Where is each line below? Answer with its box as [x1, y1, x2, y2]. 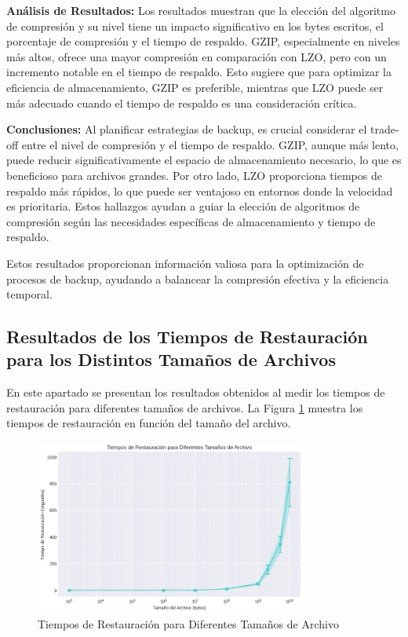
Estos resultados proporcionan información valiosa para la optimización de [6, 254, 364, 271]
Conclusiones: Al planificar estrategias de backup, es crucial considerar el [6, 121, 367, 137]
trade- [370, 121, 399, 137]
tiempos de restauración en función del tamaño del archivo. [6, 415, 291, 431]
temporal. [6, 286, 53, 302]
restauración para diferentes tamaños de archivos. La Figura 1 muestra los [6, 399, 363, 416]
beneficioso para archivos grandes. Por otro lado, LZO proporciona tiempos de [6, 167, 382, 183]
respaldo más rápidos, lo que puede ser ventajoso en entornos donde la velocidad [6, 182, 393, 199]
